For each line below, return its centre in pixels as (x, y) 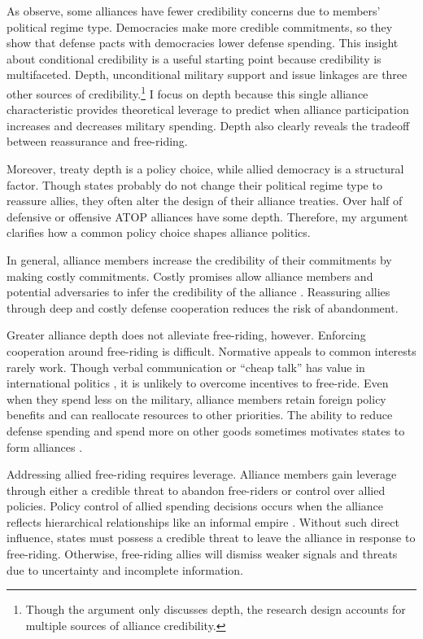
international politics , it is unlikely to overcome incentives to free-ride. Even (198, 383)
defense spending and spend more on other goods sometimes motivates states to (206, 430)
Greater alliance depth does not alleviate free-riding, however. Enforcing (186, 335)
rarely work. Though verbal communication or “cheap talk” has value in (186, 367)
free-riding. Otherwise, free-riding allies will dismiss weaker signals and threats (202, 554)
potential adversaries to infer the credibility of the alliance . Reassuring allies (198, 292)
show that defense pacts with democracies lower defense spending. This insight (203, 43)
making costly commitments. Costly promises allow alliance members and (190, 276)
